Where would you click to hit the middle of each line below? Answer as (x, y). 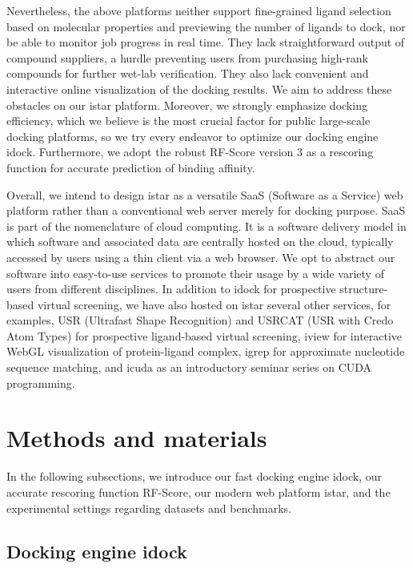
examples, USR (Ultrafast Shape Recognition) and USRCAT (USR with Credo (200, 320)
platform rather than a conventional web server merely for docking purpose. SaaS (206, 210)
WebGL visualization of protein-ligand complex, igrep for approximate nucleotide (206, 351)
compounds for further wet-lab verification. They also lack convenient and (188, 73)
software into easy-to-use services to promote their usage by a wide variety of (195, 273)
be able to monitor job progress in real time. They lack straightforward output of (206, 42)
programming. (41, 383)
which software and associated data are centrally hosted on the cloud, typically (200, 242)
